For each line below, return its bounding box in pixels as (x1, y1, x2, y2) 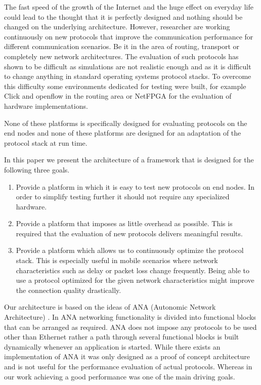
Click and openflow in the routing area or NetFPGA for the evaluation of (4, 91, 232, 101)
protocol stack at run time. (4, 137, 88, 148)
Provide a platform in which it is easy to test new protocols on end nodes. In (16, 181, 255, 192)
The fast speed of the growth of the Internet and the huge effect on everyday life (4, 2, 253, 12)
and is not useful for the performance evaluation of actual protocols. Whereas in (4, 361, 252, 371)
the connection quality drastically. (16, 284, 121, 295)
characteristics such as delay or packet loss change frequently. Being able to (16, 265, 249, 275)
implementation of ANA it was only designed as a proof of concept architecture (4, 351, 250, 362)
